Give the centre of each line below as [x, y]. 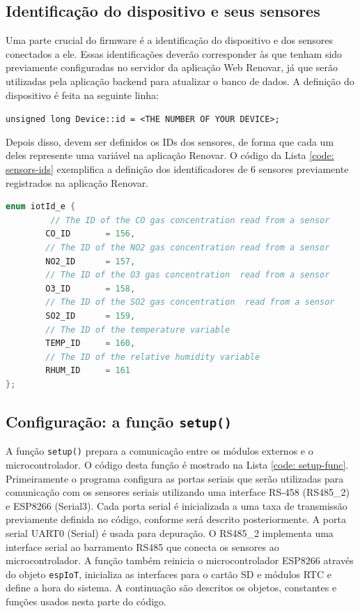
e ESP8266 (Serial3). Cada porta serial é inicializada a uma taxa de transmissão [177, 505]
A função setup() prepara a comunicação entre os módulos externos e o [159, 451]
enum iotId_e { [41, 207]
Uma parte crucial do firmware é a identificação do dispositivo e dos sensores [169, 40]
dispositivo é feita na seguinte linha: [82, 94]
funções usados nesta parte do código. [86, 601]
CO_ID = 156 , [91, 234]
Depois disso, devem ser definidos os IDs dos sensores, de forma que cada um [170, 141]
